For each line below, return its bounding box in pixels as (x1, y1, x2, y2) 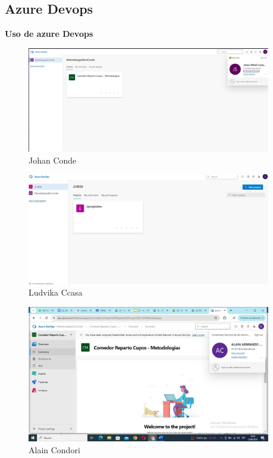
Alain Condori (29, 443, 80, 456)
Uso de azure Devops (5, 27, 93, 40)
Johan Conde (29, 153, 77, 166)
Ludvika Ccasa (29, 286, 83, 299)
